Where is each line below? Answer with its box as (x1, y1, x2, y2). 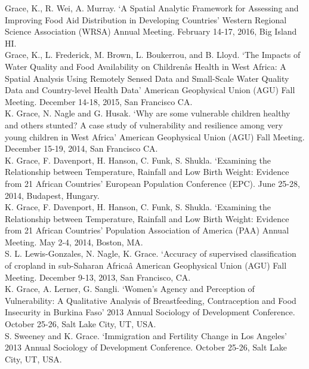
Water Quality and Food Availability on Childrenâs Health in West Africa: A (5, 60, 286, 72)
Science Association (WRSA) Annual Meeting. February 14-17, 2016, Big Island (5, 25, 297, 38)
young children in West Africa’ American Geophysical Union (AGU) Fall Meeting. (5, 130, 305, 143)
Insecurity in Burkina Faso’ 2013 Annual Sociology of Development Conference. (5, 306, 295, 318)
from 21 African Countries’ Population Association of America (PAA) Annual (5, 224, 289, 236)
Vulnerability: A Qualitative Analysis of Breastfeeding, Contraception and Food (5, 294, 296, 306)
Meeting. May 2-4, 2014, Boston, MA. (5, 235, 143, 248)
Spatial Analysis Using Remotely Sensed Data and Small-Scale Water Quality (5, 72, 289, 84)
